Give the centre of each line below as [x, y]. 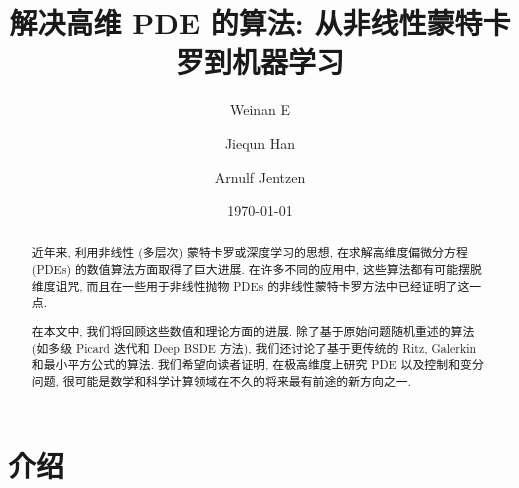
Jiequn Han [260, 142]
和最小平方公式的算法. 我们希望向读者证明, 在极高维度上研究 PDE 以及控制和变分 [257, 364]
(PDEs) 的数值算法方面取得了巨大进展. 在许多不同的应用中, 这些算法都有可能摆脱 [256, 269]
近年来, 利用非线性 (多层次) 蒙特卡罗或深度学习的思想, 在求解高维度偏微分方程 [249, 252]
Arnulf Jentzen [260, 176]
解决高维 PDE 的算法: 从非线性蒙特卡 [260, 22]
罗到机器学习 [259, 61]
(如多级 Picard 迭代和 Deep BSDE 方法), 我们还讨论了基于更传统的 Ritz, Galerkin [254, 347]
